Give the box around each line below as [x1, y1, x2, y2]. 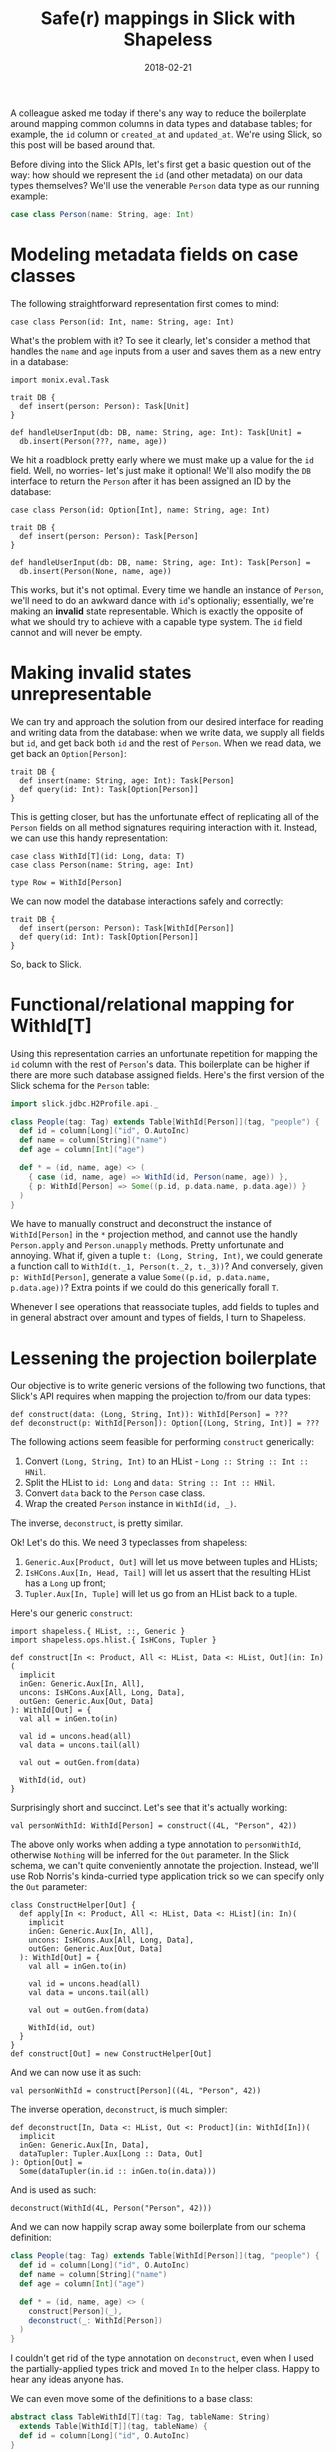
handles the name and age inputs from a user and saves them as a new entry [10, 345, 322, 357]
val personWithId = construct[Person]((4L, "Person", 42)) [10, 2086, 262, 2096]
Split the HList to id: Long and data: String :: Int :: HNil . [24, 1477, 276, 1489]
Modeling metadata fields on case [10, 243, 299, 266]
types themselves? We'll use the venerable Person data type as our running [10, 179, 320, 191]
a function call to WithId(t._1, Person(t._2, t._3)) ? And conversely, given [10, 1260, 323, 1272]
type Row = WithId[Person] [10, 877, 123, 887]
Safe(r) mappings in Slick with [40, 7, 296, 30]
